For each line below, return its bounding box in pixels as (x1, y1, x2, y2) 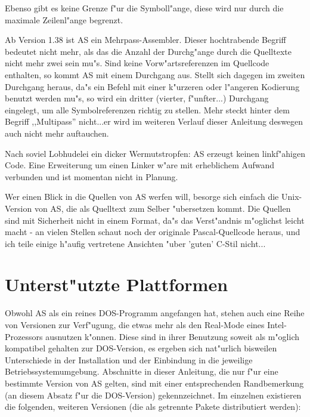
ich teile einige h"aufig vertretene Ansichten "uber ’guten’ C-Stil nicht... (5, 237, 266, 249)
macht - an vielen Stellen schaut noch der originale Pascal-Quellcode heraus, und (5, 226, 300, 238)
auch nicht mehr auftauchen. (5, 126, 109, 139)
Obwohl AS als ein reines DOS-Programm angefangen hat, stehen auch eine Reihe (5, 307, 305, 319)
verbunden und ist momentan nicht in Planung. (5, 170, 178, 183)
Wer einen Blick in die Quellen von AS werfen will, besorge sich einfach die (5, 190, 279, 203)
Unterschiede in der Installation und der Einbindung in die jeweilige (5, 353, 253, 366)
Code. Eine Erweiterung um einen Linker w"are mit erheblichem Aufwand (5, 159, 275, 171)
